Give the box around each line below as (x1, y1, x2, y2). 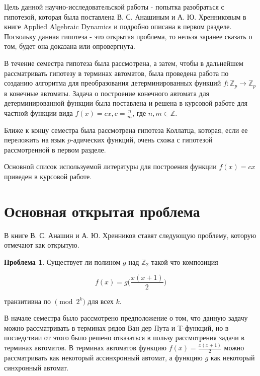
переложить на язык (4, 134, 65, 145)
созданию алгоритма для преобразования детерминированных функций (4, 78, 221, 88)
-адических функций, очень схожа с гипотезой (71, 134, 213, 145)
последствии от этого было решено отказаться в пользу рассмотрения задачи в (4, 332, 244, 343)
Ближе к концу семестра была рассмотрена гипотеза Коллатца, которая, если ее (4, 124, 248, 135)
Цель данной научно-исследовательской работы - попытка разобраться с (4, 2, 224, 12)
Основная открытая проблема (4, 200, 200, 221)
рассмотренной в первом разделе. (4, 144, 106, 155)
